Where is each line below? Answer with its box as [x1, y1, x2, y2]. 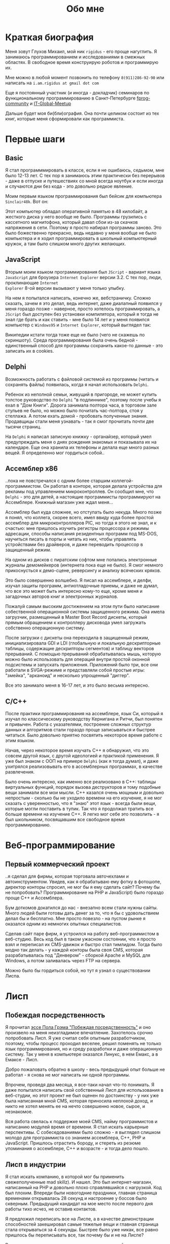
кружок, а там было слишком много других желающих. [5, 241, 126, 247]
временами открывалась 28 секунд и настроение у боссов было [5, 1195, 147, 1201]
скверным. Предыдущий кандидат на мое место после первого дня [5, 1201, 153, 1206]
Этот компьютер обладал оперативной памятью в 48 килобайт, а [5, 208, 148, 214]
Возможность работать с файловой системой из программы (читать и [5, 376, 159, 382]
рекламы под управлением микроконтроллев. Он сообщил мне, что [5, 488, 154, 495]
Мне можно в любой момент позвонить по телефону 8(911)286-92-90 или [5, 74, 165, 80]
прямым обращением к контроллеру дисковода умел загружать [5, 620, 146, 626]
